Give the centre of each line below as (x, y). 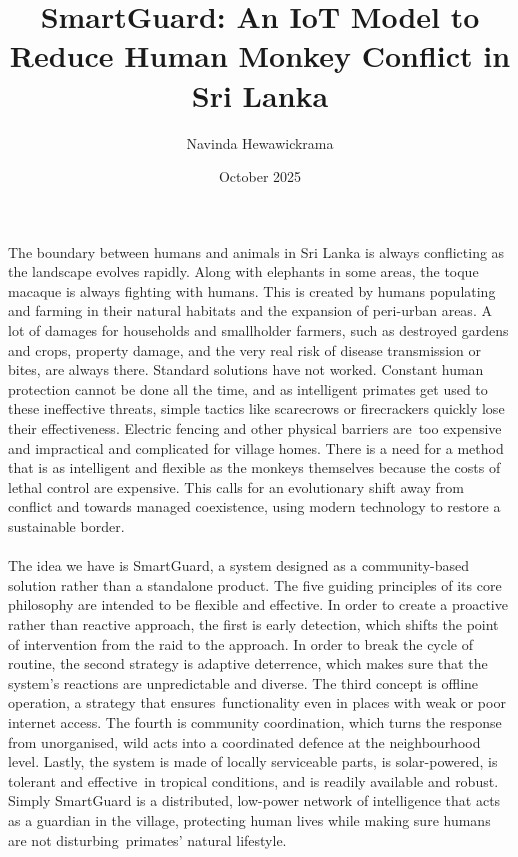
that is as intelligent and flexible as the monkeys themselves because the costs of (254, 467)
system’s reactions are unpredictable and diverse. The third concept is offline (243, 682)
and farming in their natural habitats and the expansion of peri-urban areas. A (250, 310)
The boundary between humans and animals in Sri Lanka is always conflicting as (256, 251)
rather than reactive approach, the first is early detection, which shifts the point (253, 623)
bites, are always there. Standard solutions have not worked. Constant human (246, 369)
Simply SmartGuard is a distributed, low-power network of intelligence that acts (254, 800)
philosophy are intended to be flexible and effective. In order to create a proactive (258, 604)
